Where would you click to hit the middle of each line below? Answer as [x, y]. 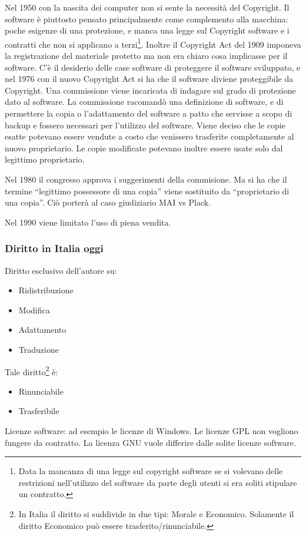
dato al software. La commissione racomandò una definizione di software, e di [144, 102]
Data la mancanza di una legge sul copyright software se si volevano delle [151, 471]
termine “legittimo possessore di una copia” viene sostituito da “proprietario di [147, 191]
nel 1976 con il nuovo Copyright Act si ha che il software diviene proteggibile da [149, 79]
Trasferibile [39, 411]
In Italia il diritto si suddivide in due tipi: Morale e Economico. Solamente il [156, 513]
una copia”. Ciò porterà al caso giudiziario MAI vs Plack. [108, 202]
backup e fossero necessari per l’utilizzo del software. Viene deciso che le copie [145, 125]
